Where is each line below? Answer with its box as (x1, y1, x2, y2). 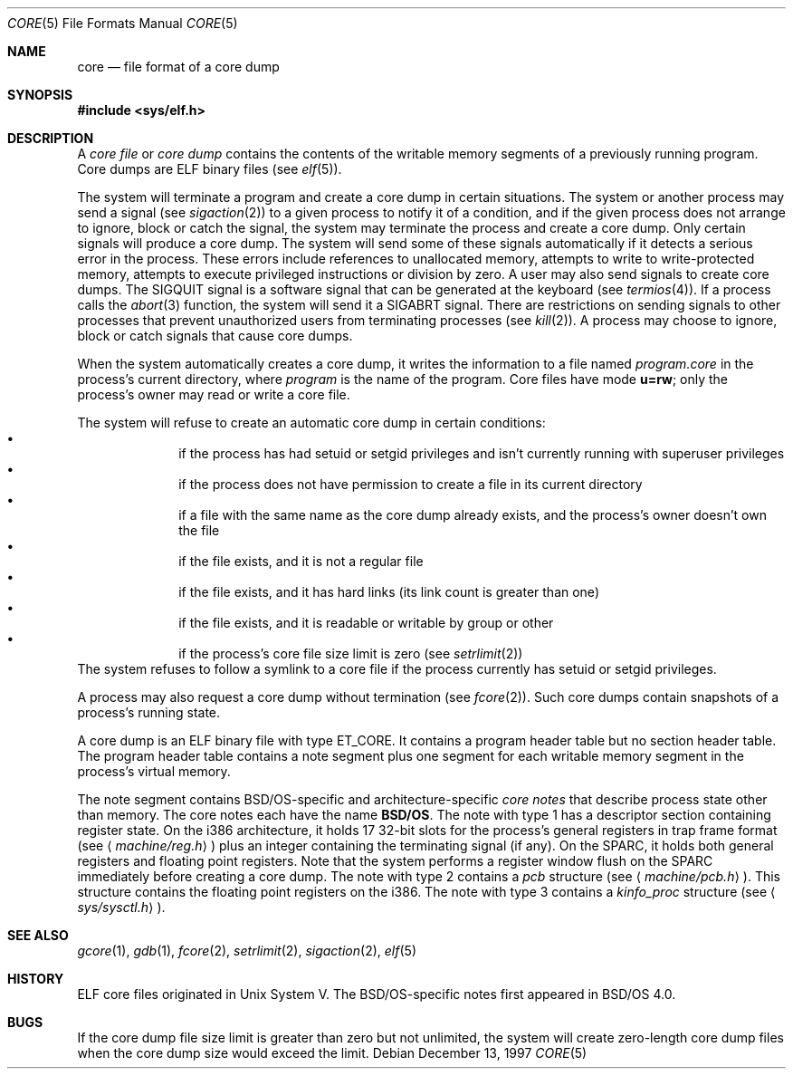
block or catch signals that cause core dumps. (77, 328, 353, 343)
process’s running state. (77, 705, 221, 720)
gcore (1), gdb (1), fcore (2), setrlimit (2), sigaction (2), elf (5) (77, 943, 416, 958)
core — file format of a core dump (77, 59, 280, 74)
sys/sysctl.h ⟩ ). (77, 899, 166, 915)
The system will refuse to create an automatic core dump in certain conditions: (77, 415, 546, 430)
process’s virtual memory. (77, 764, 231, 779)
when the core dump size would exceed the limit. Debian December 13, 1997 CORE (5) (77, 1045, 588, 1061)
